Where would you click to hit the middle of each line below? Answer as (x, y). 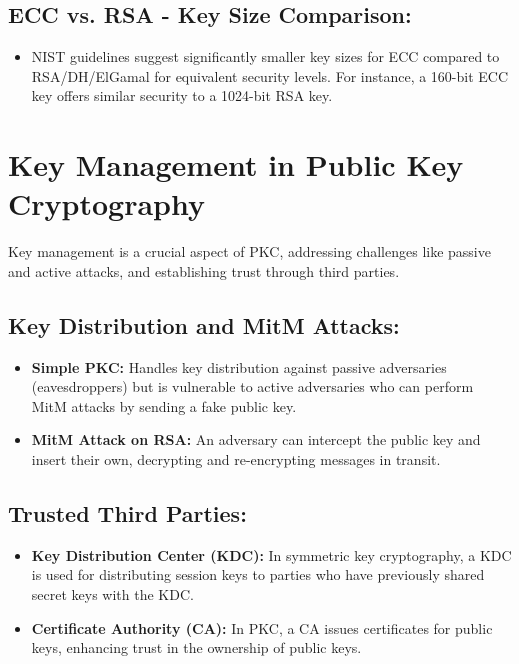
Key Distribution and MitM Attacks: (204, 324)
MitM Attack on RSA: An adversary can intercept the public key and (256, 439)
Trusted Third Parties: (127, 513)
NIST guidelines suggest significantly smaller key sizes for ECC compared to (265, 56)
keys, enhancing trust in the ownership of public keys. (196, 647)
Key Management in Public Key (236, 164)
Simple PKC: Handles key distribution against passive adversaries (239, 366)
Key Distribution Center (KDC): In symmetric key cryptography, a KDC (271, 554)
